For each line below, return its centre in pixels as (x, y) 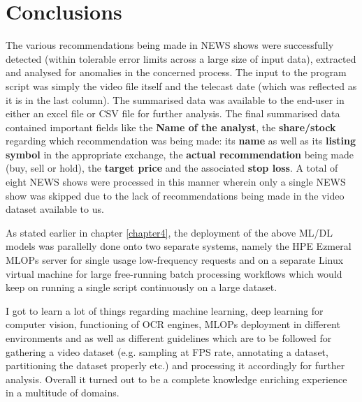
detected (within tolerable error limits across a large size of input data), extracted (181, 58)
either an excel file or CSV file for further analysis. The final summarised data (173, 113)
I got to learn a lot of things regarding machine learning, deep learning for (165, 310)
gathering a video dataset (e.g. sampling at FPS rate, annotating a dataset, (167, 351)
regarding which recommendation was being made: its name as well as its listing (181, 141)
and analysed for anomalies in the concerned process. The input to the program (176, 72)
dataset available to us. (55, 209)
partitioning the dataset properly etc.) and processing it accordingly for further (175, 365)
